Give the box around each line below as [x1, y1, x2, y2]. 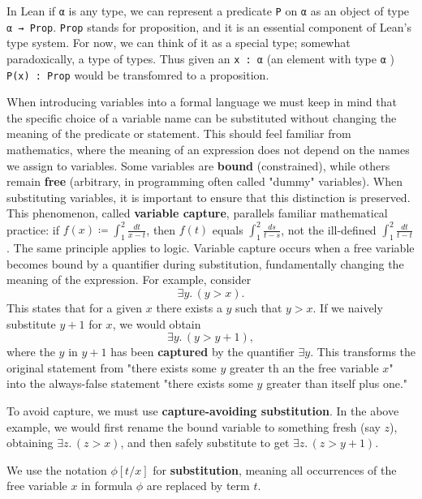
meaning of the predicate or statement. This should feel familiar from [6, 125, 351, 142]
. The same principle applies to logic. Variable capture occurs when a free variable [6, 239, 415, 256]
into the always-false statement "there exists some [6, 375, 253, 392]
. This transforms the [310, 343, 416, 360]
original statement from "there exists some [6, 359, 217, 376]
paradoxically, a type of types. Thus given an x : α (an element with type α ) [6, 49, 394, 67]
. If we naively [312, 299, 383, 316]
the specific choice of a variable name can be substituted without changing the [6, 109, 397, 126]
